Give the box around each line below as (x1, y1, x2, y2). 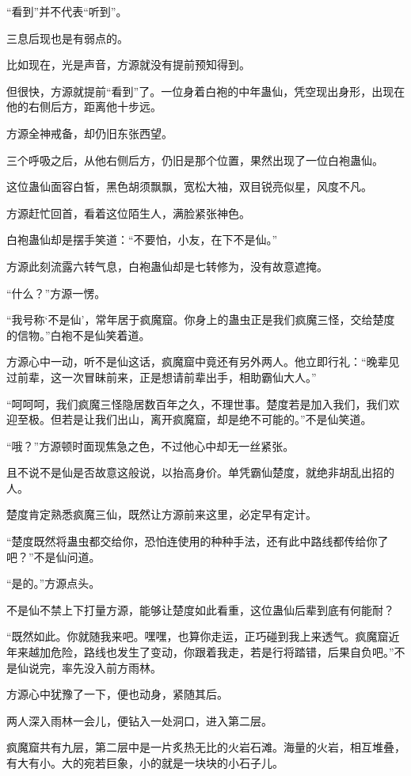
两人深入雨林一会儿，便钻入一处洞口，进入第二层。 (6, 712, 272, 728)
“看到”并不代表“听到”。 (6, 3, 127, 19)
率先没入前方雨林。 (61, 659, 162, 675)
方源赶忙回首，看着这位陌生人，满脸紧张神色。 (6, 204, 250, 221)
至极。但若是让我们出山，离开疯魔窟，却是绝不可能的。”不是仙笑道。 (17, 411, 372, 428)
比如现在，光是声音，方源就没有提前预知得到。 (6, 56, 250, 73)
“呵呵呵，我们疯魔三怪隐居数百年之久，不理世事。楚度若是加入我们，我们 (6, 395, 389, 412)
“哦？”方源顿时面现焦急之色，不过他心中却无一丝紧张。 (6, 437, 295, 454)
